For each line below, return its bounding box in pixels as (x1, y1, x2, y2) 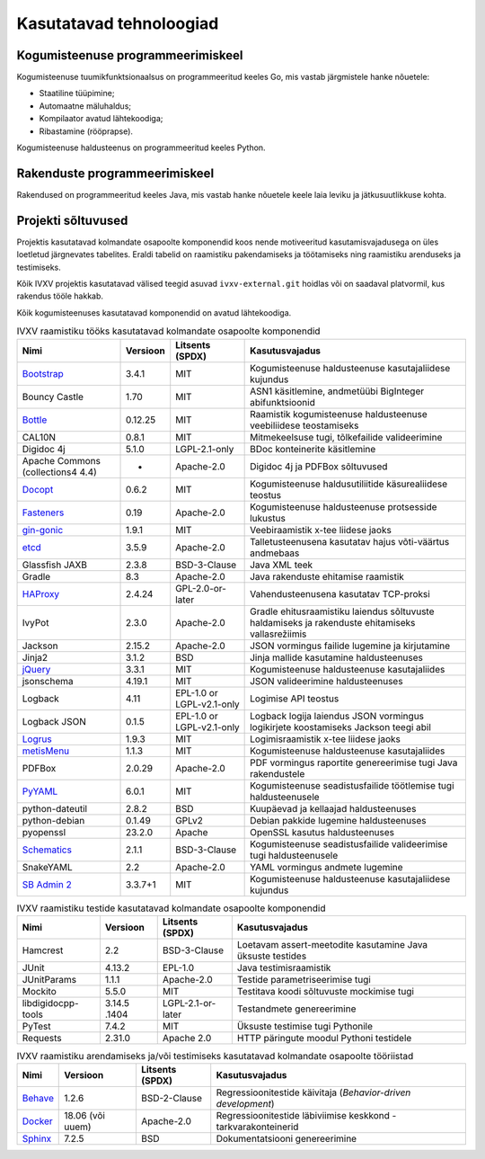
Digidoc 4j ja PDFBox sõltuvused (250, 459, 388, 472)
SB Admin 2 (22, 878, 72, 890)
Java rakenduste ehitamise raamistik (250, 570, 404, 583)
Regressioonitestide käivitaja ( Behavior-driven (216, 1086, 411, 1099)
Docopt (22, 483, 54, 495)
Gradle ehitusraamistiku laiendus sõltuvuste (250, 605, 435, 618)
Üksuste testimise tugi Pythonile (236, 1020, 373, 1032)
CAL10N (22, 431, 57, 443)
